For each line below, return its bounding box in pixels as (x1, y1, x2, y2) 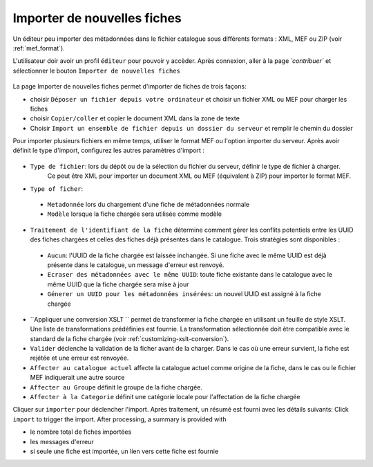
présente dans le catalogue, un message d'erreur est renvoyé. (47, 260, 224, 269)
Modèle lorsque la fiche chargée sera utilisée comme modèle (47, 210, 222, 218)
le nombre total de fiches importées (30, 428, 132, 436)
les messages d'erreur (30, 437, 94, 446)
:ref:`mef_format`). (12, 44, 65, 52)
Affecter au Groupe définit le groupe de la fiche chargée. (30, 383, 203, 391)
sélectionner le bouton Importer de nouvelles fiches (12, 66, 181, 75)
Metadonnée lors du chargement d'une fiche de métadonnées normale (47, 201, 250, 209)
